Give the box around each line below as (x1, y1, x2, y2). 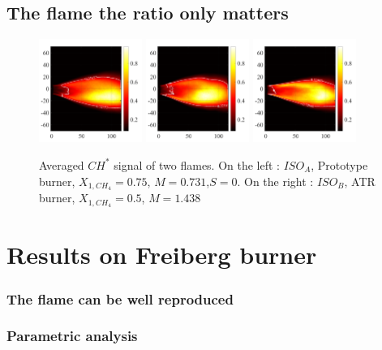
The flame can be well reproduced (6, 288, 234, 309)
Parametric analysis (6, 326, 138, 346)
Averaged (39, 156, 84, 173)
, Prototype (311, 156, 368, 173)
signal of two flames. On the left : (114, 156, 281, 173)
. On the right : (237, 172, 314, 189)
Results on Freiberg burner (6, 238, 317, 271)
